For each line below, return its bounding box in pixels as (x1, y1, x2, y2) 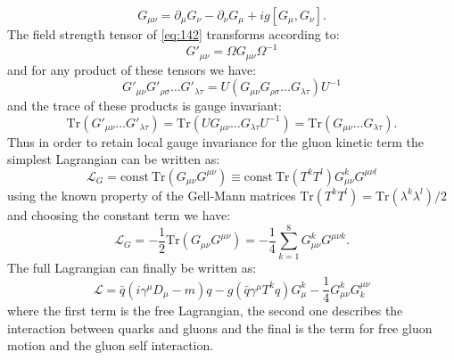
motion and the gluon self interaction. (7, 336, 214, 355)
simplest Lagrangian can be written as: (7, 150, 220, 168)
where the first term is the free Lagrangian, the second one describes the (7, 301, 403, 320)
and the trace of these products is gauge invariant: (7, 96, 282, 115)
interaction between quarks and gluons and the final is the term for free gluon (7, 318, 433, 337)
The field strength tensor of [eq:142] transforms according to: (7, 25, 340, 43)
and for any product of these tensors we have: (7, 60, 257, 78)
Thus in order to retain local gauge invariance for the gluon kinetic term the (7, 132, 424, 151)
